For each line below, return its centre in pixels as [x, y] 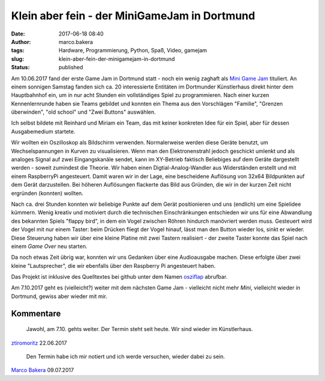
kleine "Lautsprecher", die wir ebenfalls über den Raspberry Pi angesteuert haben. [113, 265]
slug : [17, 59]
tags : [18, 51]
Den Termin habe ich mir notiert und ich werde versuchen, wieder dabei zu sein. [125, 357]
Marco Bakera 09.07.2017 [43, 370]
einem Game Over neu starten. [49, 246]
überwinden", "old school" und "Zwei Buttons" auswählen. [83, 112]
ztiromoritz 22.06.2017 [39, 342]
